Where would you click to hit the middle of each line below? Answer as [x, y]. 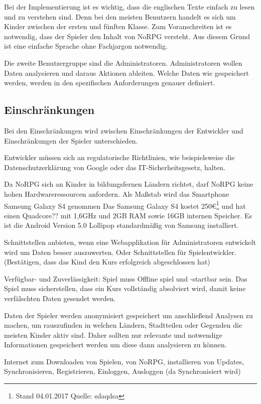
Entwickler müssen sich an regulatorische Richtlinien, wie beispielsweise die [119, 157]
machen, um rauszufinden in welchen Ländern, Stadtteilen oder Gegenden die [123, 325]
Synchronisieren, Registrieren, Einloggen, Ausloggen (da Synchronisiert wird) [122, 371]
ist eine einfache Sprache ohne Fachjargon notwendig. [86, 46]
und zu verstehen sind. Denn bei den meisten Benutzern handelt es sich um [120, 16]
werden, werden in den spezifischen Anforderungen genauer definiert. [110, 83]
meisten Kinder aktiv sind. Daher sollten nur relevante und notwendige [113, 334]
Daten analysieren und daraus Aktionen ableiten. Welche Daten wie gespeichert [126, 73]
